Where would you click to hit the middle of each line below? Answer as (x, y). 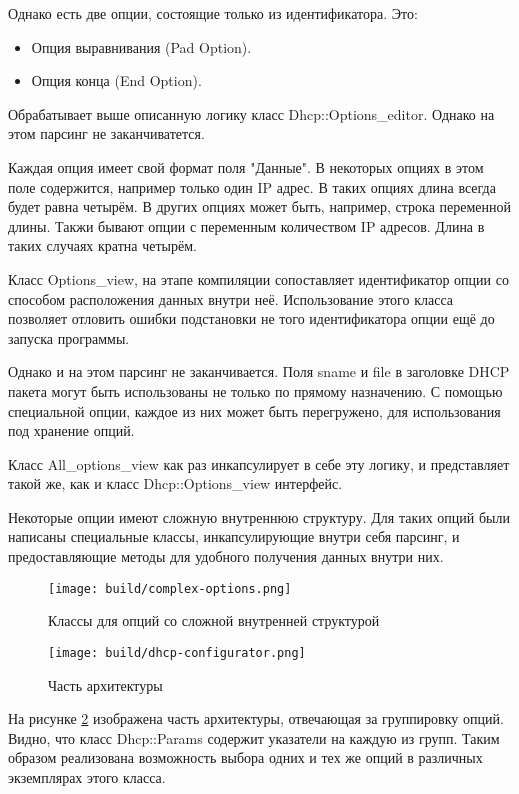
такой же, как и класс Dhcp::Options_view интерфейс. (175, 483)
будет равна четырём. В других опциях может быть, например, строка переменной (259, 206)
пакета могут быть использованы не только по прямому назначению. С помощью (255, 390)
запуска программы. (69, 337)
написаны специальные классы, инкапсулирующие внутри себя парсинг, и (234, 536)
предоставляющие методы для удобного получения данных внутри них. (226, 556)
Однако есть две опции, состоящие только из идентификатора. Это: (213, 13)
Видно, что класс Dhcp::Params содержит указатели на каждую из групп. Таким (254, 737)
